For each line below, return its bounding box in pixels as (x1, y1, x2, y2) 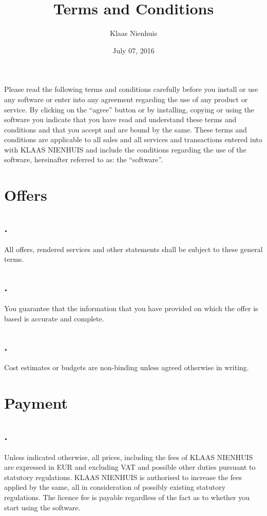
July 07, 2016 (112, 45, 155, 55)
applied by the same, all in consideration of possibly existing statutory (4, 482, 226, 492)
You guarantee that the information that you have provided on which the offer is (4, 303, 258, 314)
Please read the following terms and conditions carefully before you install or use (4, 84, 258, 94)
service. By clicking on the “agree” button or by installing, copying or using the (4, 104, 255, 114)
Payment (4, 392, 68, 413)
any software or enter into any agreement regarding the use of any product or (4, 93, 248, 104)
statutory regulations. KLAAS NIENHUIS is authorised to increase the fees (4, 471, 242, 482)
